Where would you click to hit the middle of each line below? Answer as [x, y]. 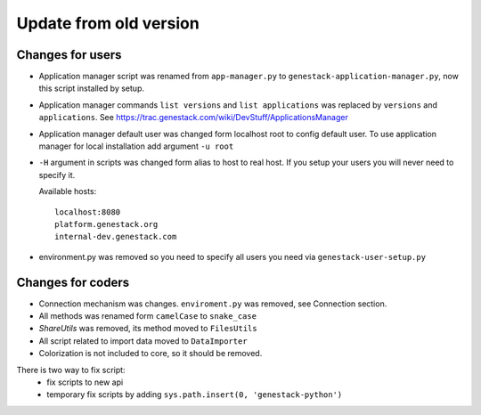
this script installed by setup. [91, 88]
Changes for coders [73, 282]
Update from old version [108, 23]
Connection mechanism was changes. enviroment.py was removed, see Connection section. [213, 304]
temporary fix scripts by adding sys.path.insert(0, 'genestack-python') [195, 395]
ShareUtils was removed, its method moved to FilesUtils [148, 329]
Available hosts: [68, 191]
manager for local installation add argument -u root [136, 146]
